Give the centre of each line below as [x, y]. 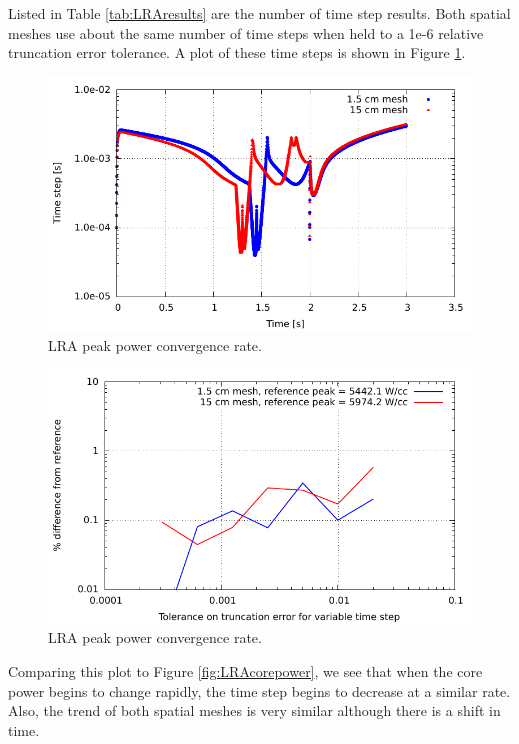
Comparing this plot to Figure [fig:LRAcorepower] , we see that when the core [245, 670]
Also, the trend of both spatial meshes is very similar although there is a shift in [254, 710]
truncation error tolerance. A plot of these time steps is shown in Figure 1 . [237, 52]
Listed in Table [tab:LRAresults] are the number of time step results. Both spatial [259, 13]
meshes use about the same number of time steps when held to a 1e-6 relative [246, 32]
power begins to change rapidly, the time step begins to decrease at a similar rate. [259, 690]
